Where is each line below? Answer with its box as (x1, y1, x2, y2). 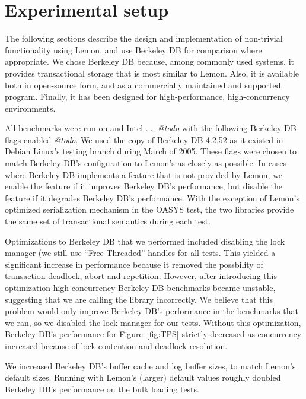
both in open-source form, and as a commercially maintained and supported (5, 78, 281, 91)
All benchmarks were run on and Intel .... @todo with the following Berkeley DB (5, 122, 297, 134)
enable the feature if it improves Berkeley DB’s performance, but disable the (5, 180, 283, 192)
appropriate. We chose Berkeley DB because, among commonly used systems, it (5, 55, 294, 68)
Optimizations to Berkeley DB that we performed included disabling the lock (5, 235, 285, 247)
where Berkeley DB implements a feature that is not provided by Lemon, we (5, 168, 283, 180)
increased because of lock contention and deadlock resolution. (5, 339, 228, 351)
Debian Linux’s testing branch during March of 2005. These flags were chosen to (5, 145, 297, 157)
